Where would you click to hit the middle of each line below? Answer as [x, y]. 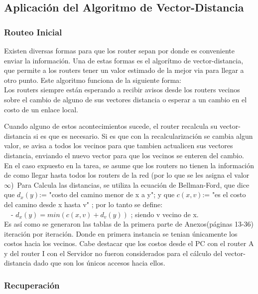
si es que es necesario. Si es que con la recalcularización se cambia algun [143, 136]
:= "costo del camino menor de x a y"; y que [107, 194]
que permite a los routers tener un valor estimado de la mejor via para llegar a [124, 70]
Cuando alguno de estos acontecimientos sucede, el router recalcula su [111, 126]
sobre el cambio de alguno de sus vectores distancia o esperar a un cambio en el [126, 99]
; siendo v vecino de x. [165, 214]
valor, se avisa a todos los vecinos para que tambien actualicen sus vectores [119, 146]
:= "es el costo [224, 194]
